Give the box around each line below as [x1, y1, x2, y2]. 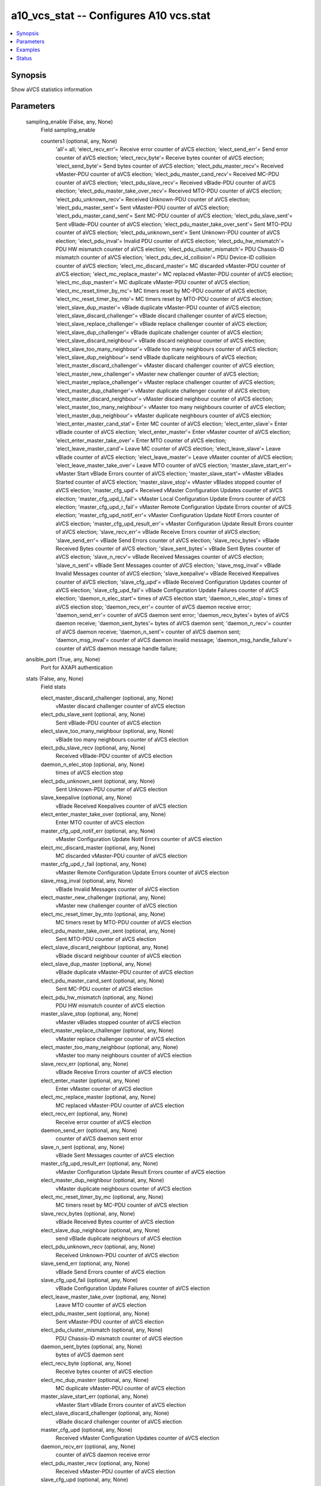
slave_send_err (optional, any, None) [40, 1260, 130, 1267]
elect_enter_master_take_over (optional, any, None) [40, 811, 166, 818]
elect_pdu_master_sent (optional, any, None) [40, 1309, 150, 1317]
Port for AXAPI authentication [40, 664, 113, 671]
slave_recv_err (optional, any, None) [40, 1060, 129, 1067]
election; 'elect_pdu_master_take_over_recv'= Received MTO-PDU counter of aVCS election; [55, 187, 282, 194]
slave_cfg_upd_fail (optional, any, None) [40, 1276, 138, 1283]
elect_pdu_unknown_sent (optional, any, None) [40, 777, 155, 785]
